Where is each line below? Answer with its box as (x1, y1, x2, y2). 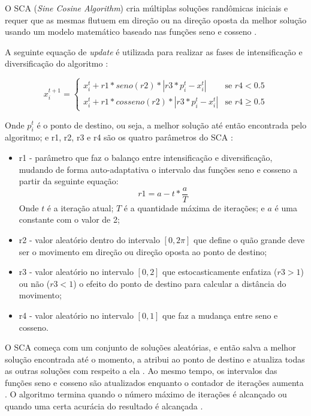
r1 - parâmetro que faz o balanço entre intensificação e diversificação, (19, 151, 273, 163)
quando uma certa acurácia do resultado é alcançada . (5, 400, 203, 412)
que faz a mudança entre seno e (162, 309, 278, 321)
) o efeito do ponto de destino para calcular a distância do (73, 277, 286, 289)
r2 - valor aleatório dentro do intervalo (19, 233, 160, 246)
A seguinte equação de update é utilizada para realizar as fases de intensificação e (5, 45, 303, 58)
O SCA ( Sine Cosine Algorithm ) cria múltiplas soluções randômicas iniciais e (5, 2, 288, 14)
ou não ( (19, 277, 50, 289)
